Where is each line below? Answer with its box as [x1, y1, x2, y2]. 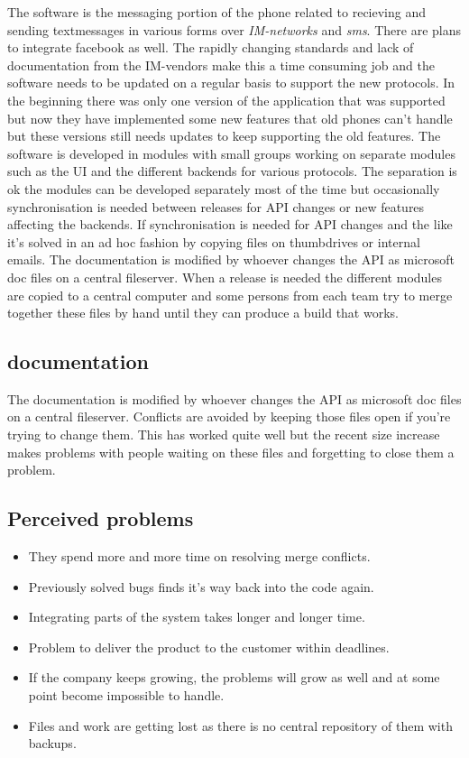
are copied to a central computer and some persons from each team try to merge [7, 285, 453, 304]
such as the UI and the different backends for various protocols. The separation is [7, 162, 457, 180]
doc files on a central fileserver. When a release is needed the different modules [7, 267, 442, 286]
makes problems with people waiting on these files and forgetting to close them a [7, 442, 455, 461]
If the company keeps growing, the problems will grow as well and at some [28, 668, 440, 687]
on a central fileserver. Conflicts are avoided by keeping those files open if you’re [7, 407, 451, 426]
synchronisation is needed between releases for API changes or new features [7, 197, 425, 216]
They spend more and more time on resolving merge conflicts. [28, 547, 371, 566]
